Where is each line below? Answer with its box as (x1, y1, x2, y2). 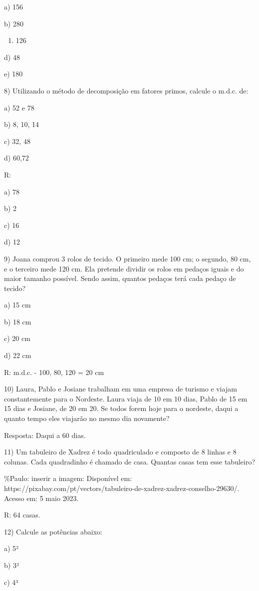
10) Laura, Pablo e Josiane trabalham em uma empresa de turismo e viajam (4, 383, 237, 394)
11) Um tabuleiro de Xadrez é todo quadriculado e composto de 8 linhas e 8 (4, 446, 237, 457)
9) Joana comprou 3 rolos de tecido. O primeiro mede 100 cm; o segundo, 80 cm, (4, 253, 251, 263)
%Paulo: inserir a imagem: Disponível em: (4, 473, 132, 483)
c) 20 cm (4, 333, 30, 343)
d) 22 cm (4, 350, 31, 360)
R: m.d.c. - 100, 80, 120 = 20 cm (4, 366, 104, 377)
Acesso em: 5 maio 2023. (4, 492, 79, 503)
